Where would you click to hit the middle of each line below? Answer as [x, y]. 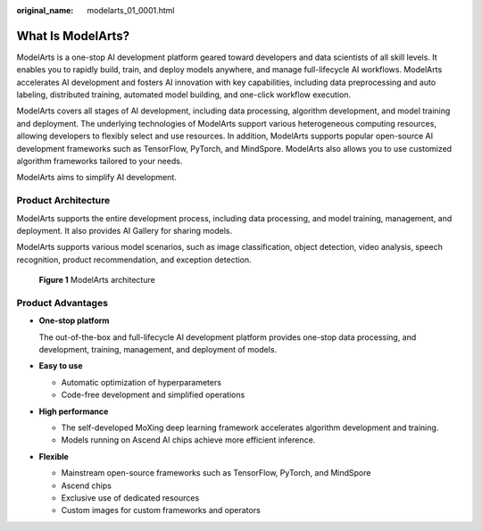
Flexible [54, 456]
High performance [74, 411]
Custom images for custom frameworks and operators [161, 510]
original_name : [45, 10]
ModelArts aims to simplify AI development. [97, 178]
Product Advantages [62, 303]
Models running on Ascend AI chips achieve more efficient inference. [188, 440]
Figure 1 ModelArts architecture [97, 280]
